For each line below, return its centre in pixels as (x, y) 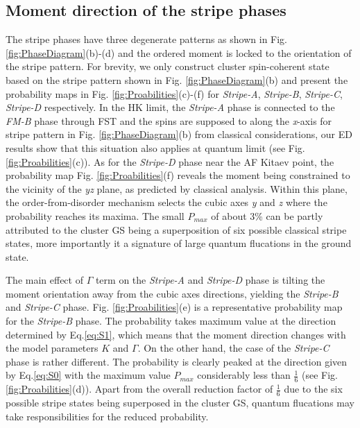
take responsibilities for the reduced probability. (107, 416)
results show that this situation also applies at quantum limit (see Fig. (155, 147)
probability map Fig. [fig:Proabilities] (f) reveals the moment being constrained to (178, 175)
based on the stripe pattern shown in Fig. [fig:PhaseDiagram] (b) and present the (177, 79)
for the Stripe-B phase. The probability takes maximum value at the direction (171, 321)
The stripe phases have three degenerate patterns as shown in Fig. (146, 39)
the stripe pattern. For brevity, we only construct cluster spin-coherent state (168, 66)
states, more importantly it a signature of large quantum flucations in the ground (179, 243)
